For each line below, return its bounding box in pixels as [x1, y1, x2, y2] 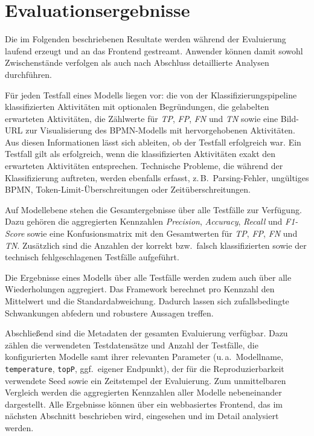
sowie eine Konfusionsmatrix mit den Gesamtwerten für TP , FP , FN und [27, 227, 298, 240]
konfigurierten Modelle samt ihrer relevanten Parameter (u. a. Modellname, [5, 350, 284, 363]
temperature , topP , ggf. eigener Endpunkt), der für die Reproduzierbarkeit [5, 362, 284, 374]
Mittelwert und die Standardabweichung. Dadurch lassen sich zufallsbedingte [5, 295, 289, 307]
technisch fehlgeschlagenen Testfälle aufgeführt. [5, 251, 179, 263]
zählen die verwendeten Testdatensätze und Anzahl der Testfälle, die [5, 338, 258, 351]
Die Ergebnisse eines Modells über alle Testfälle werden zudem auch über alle [5, 271, 292, 283]
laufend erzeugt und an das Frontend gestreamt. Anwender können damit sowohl [5, 44, 303, 57]
